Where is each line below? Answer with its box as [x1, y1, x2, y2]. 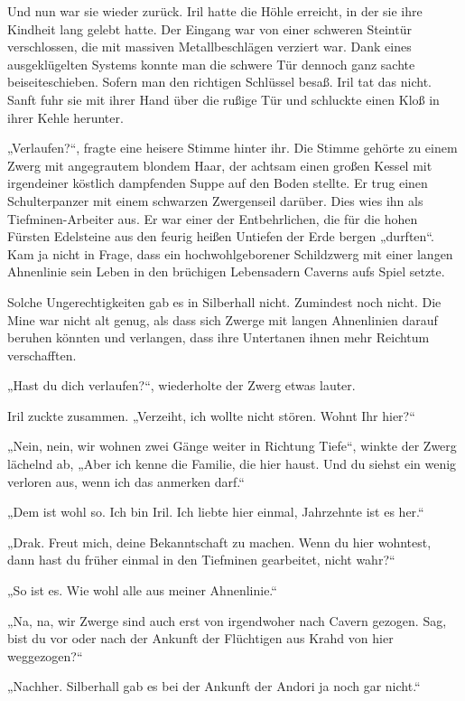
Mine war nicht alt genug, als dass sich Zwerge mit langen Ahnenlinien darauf [7, 310, 438, 329]
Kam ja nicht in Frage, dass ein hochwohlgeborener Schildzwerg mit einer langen [7, 244, 453, 263]
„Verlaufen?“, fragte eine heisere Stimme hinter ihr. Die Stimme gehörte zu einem [7, 138, 458, 157]
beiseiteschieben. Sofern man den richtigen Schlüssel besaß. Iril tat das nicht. [7, 72, 432, 91]
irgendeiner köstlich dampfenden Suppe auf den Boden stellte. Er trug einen [7, 173, 428, 192]
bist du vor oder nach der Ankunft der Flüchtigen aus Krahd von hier [7, 629, 394, 648]
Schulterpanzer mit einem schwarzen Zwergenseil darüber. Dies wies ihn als [7, 191, 423, 210]
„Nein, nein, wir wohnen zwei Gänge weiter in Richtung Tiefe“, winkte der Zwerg [7, 436, 457, 455]
